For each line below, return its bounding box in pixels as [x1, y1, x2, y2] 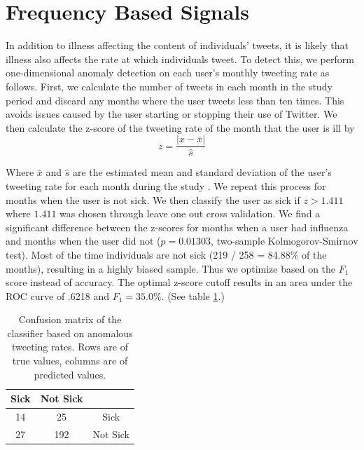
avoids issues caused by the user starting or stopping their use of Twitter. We [6, 107, 337, 121]
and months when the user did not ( [6, 233, 161, 248]
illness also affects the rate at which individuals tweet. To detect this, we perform [6, 51, 354, 66]
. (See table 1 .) [161, 288, 225, 303]
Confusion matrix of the [18, 312, 122, 327]
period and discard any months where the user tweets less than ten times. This [6, 93, 344, 107]
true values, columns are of [12, 353, 128, 368]
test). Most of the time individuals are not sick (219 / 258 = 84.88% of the [6, 247, 327, 261]
